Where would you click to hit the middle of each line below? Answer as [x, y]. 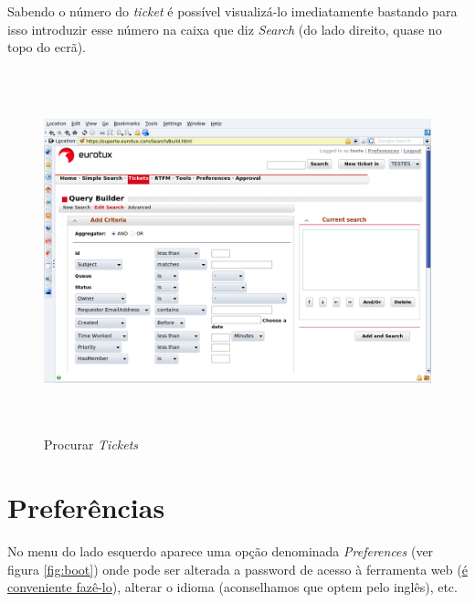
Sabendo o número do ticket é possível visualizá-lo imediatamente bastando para [232, 11]
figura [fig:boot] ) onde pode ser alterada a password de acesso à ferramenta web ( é [237, 569]
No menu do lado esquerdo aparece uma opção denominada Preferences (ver [221, 550]
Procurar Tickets [91, 444]
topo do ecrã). [47, 47]
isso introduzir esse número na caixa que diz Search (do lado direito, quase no [225, 29]
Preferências [86, 507]
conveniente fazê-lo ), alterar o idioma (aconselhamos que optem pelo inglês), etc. [232, 587]
